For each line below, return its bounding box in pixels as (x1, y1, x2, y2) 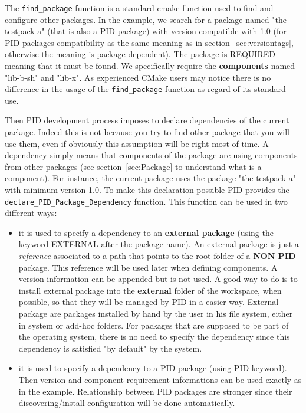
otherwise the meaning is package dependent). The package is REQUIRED (5, 48, 275, 60)
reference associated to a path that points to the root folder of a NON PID (18, 250, 296, 262)
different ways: (5, 206, 57, 219)
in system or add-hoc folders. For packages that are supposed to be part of (18, 319, 289, 331)
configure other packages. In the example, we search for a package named (5, 13, 269, 25)
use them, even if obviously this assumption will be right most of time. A (5, 137, 269, 149)
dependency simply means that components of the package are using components (5, 149, 298, 161)
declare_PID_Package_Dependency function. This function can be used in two (5, 195, 288, 207)
